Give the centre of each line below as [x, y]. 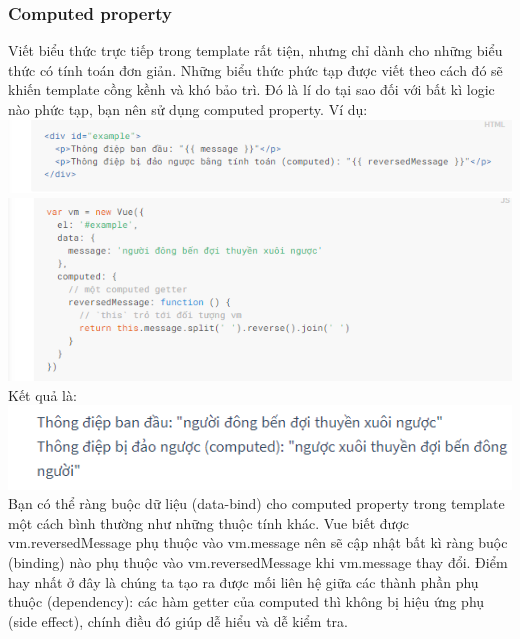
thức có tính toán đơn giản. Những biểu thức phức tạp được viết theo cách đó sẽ [255, 69]
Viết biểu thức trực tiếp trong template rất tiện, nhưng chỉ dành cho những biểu [255, 50]
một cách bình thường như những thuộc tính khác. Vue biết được [209, 522]
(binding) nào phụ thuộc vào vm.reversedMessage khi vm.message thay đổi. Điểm [258, 561]
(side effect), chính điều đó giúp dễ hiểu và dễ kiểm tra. [178, 620]
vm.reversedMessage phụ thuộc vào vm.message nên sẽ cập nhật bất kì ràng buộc [258, 542]
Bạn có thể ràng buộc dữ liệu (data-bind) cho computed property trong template [256, 503]
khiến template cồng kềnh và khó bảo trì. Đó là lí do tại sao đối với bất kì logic [251, 89]
